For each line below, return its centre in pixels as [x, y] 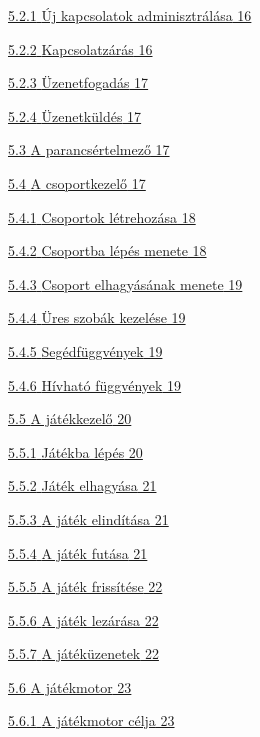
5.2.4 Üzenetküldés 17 [75, 115]
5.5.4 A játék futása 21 [78, 552]
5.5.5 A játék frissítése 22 [85, 586]
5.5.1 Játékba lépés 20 [75, 451]
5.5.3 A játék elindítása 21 [88, 518]
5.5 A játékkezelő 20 [70, 418]
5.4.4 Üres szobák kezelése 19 [97, 317]
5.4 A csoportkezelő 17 [77, 182]
